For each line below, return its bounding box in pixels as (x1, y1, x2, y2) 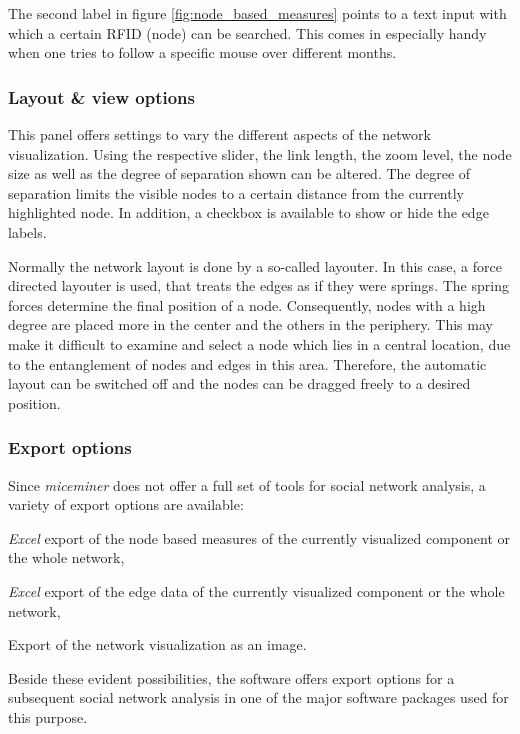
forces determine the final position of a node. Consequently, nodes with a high (8, 294, 486, 315)
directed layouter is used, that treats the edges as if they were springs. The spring (8, 275, 509, 296)
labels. (8, 221, 47, 242)
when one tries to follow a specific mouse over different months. (8, 42, 397, 63)
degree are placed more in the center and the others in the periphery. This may (8, 314, 493, 335)
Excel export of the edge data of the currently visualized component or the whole (8, 580, 505, 601)
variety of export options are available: (8, 494, 244, 515)
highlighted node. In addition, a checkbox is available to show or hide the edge (8, 202, 489, 223)
